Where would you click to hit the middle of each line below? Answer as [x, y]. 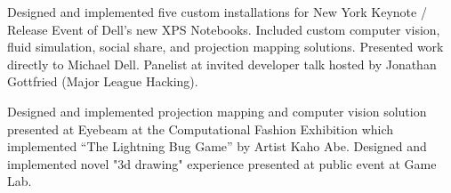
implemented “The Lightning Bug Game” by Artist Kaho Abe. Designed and [217, 146]
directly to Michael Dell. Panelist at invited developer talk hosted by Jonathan [222, 64]
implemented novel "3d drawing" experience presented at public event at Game [222, 163]
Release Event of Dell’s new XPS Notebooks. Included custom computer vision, [224, 29]
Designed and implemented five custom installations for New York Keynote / [217, 12]
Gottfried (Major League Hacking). [103, 81]
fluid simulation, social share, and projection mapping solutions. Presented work [225, 47]
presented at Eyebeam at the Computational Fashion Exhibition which [201, 129]
